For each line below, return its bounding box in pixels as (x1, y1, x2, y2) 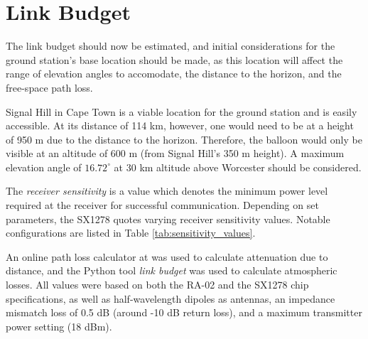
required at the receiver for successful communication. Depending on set (6, 198, 319, 212)
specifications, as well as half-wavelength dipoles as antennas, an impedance (6, 291, 335, 306)
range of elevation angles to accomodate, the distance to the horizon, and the (6, 66, 342, 81)
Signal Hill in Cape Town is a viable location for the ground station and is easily (6, 104, 357, 119)
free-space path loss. (6, 80, 93, 95)
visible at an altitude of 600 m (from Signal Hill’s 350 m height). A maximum (6, 146, 345, 161)
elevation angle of (6, 159, 82, 174)
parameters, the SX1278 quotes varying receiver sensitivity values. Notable (6, 211, 330, 226)
